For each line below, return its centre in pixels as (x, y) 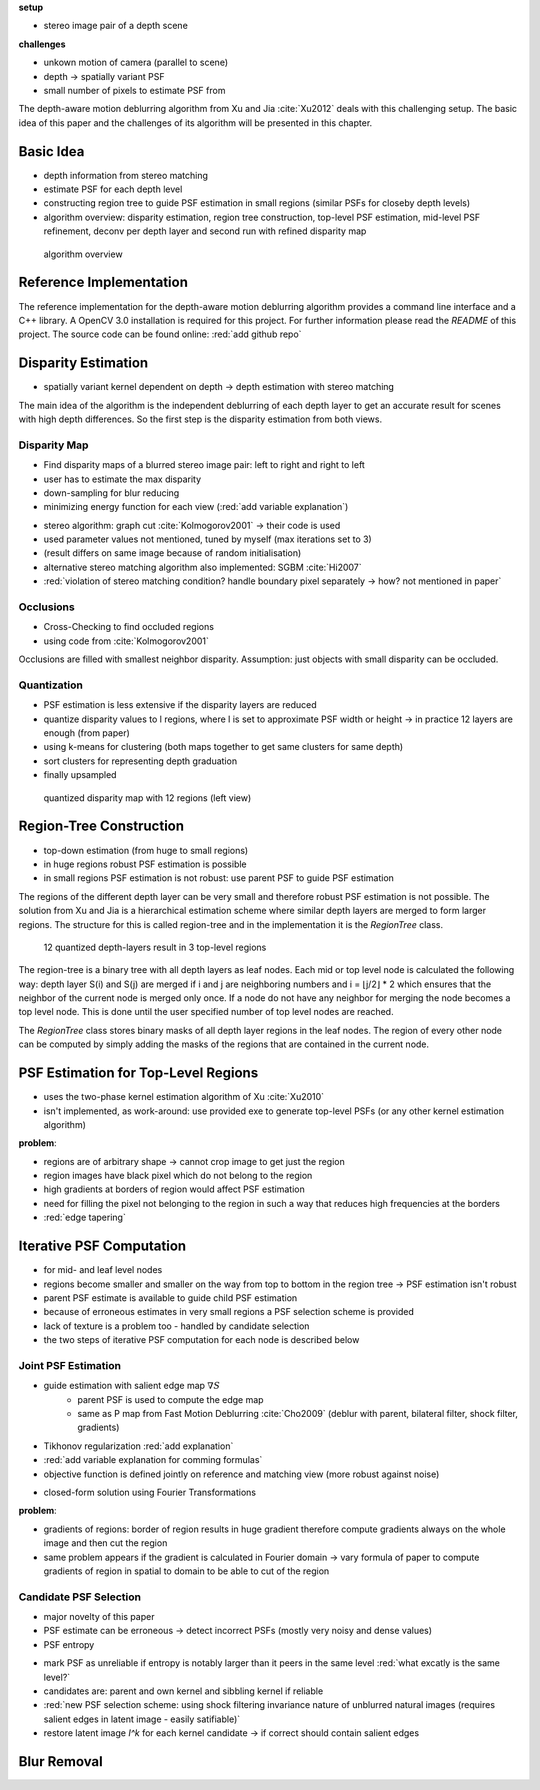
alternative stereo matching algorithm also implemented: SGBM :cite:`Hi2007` (202, 567)
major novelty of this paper (99, 1617)
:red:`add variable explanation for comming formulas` (153, 1460)
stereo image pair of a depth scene (116, 26)
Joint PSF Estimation (70, 1365)
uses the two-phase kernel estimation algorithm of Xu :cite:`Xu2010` (184, 1097)
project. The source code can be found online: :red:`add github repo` (160, 334)
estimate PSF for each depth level (113, 189)
